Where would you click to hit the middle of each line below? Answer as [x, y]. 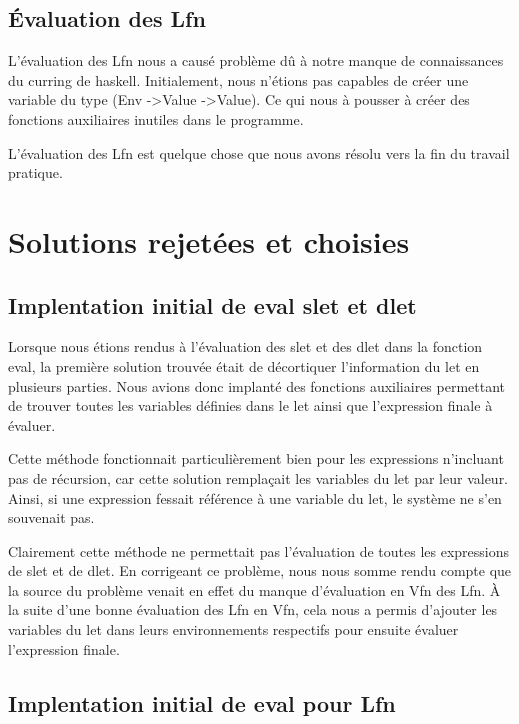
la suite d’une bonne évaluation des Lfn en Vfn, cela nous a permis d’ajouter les [253, 609]
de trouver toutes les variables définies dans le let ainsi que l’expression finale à [250, 405]
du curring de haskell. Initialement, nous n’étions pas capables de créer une [238, 79]
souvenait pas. [51, 517]
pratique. [35, 172]
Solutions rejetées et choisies [209, 240]
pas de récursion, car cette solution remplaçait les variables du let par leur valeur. [258, 477]
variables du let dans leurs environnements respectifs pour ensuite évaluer [233, 629]
